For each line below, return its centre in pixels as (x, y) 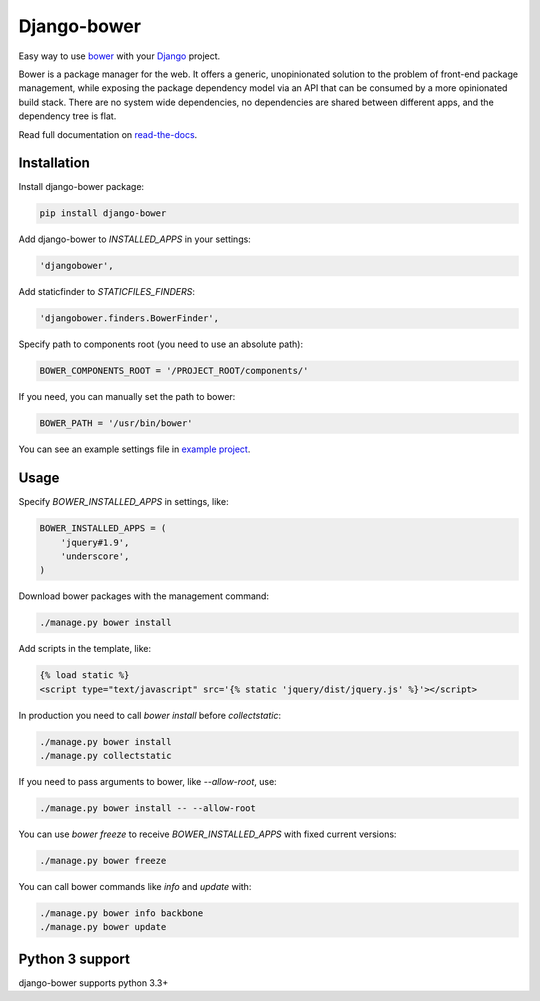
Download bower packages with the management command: (144, 596)
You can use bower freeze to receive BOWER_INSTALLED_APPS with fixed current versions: (207, 834)
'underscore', (95, 556)
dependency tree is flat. (67, 116)
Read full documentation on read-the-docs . (108, 134)
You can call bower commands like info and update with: (135, 886)
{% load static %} (84, 675)
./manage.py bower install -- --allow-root (148, 808)
